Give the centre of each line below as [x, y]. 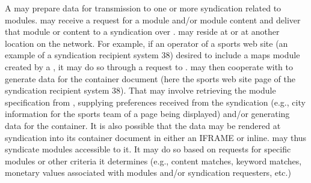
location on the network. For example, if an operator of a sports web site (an [146, 43]
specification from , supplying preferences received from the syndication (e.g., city [155, 102]
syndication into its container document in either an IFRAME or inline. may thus [156, 137]
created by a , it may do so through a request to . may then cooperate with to [149, 66]
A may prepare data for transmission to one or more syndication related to [143, 8]
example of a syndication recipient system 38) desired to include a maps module [152, 55]
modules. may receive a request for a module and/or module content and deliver [153, 19]
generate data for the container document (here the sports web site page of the [150, 78]
